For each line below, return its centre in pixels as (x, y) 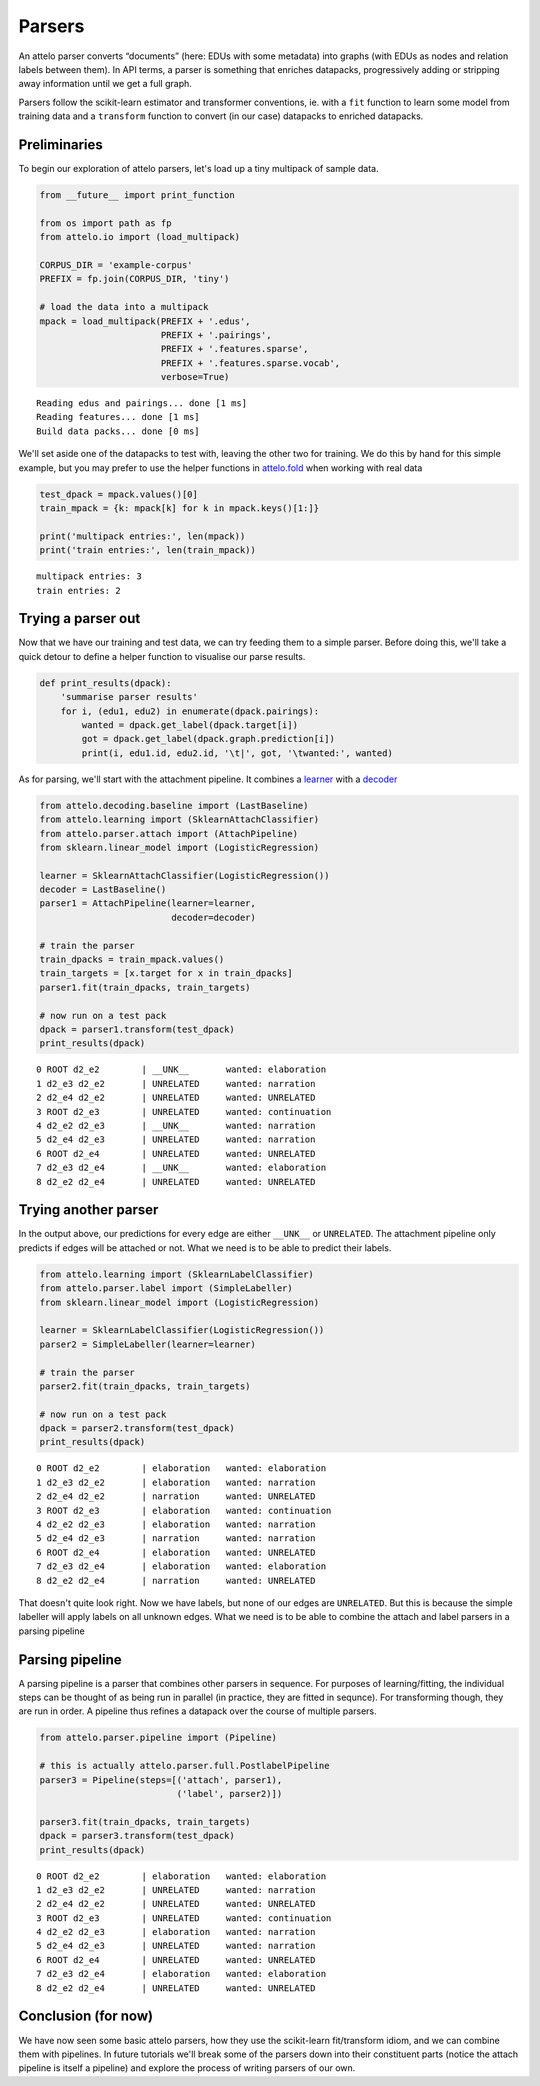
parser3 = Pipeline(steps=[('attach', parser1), (161, 1779)
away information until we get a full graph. (105, 84)
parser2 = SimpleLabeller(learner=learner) (148, 1344)
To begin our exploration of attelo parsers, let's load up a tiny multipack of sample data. (198, 169)
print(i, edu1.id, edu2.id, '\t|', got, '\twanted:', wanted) (237, 753)
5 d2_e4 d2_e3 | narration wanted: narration (176, 1538)
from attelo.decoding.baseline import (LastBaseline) (174, 805)
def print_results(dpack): (105, 683)
